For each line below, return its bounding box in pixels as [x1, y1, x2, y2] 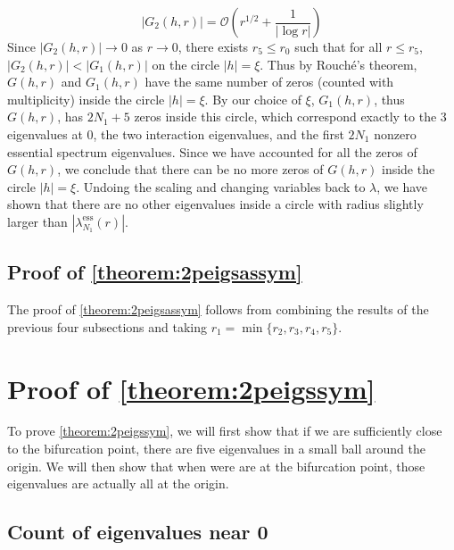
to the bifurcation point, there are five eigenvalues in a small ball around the [7, 439, 425, 458]
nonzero [374, 124, 417, 143]
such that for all [294, 37, 383, 55]
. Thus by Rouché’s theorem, [260, 54, 417, 73]
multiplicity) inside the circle [7, 89, 165, 108]
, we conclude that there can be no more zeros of [57, 160, 324, 179]
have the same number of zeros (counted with [144, 72, 394, 91]
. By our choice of [204, 89, 301, 108]
